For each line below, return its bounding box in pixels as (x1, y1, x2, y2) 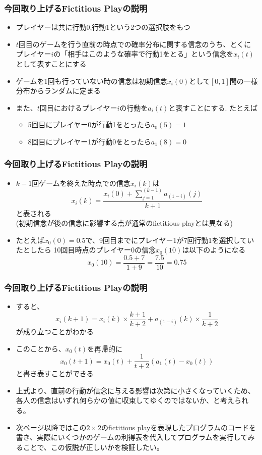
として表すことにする (16, 59, 87, 69)
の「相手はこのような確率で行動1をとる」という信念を (53, 48, 234, 59)
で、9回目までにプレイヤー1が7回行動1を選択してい (85, 234, 254, 245)
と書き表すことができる (16, 368, 94, 379)
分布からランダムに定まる (16, 85, 101, 96)
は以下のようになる (182, 244, 246, 255)
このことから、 (16, 343, 65, 353)
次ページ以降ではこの (16, 422, 87, 432)
